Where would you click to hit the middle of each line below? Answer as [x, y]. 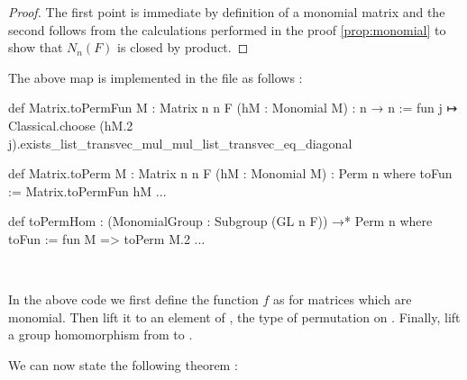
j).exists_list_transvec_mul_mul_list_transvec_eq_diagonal [180, 143]
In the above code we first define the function [133, 299]
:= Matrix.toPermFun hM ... [87, 190]
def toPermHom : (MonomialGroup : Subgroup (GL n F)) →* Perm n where [220, 221]
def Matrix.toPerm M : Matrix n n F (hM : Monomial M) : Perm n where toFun [230, 173]
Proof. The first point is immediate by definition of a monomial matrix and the [227, 12]
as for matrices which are [342, 299]
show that [36, 47]
